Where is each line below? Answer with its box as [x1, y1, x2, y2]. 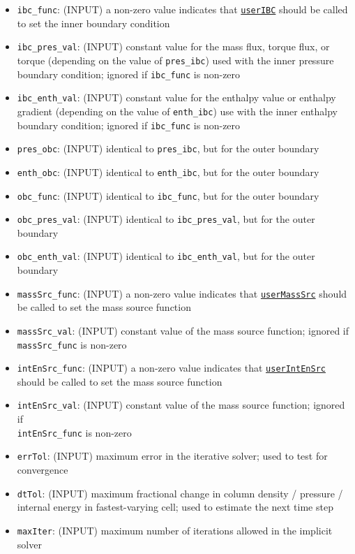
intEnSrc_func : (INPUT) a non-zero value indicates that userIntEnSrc [17, 360, 326, 375]
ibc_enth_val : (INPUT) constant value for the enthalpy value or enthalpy [17, 90, 336, 105]
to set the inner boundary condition [17, 15, 170, 30]
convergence [17, 462, 68, 477]
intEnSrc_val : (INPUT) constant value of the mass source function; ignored [17, 398, 345, 412]
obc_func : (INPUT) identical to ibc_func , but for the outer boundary [17, 188, 319, 203]
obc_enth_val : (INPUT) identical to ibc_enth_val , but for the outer [17, 249, 315, 263]
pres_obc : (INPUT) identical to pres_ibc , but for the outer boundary [17, 141, 319, 156]
